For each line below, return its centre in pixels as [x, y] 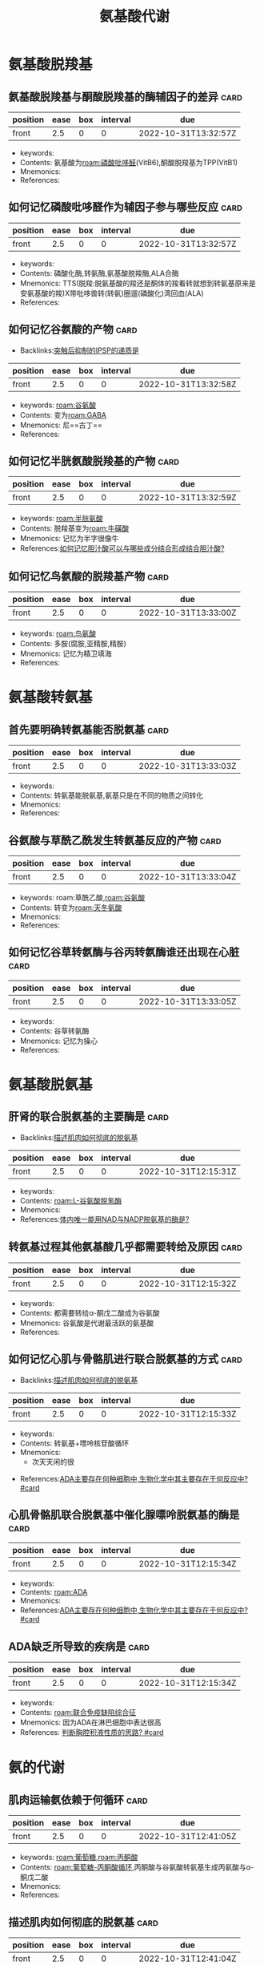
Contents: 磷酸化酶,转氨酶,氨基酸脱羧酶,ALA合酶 [99, 273]
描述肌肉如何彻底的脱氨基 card [83, 1922]
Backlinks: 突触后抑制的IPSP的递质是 [80, 350]
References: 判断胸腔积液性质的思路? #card [92, 1733]
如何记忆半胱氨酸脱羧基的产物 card [94, 461]
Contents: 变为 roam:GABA [63, 414]
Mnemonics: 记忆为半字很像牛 [69, 539]
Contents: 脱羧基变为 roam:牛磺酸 [74, 528]
